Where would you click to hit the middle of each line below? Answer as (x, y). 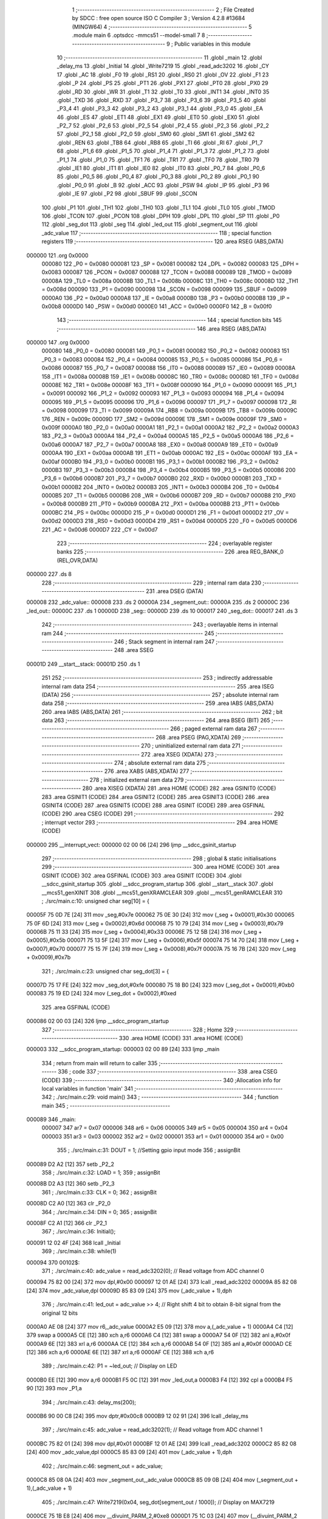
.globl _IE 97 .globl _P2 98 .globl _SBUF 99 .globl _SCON (127, 194)
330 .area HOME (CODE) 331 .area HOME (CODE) (181, 1038)
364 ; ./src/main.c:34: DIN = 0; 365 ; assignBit (99, 1212)
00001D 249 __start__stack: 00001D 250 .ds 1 (83, 664)
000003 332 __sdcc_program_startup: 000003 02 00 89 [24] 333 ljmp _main (123, 1049)
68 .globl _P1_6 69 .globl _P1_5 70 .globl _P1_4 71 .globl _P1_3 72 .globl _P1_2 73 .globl (163, 151)
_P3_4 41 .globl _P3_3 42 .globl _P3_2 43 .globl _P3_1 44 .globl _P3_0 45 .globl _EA (160, 109)
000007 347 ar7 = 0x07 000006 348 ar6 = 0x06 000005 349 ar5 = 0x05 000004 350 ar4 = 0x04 (165, 1128)
